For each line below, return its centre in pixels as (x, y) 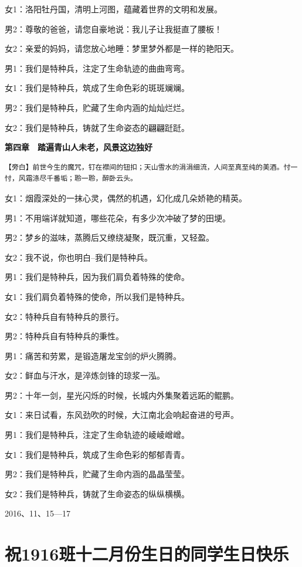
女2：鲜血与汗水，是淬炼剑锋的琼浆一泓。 (85, 375)
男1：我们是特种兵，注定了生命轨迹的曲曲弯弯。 (97, 68)
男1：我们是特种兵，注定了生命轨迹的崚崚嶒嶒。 (97, 435)
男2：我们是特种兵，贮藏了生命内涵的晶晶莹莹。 (97, 474)
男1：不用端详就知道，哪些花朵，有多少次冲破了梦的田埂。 (118, 217)
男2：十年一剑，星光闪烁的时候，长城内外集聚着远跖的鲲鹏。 (122, 395)
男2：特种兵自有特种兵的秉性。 (64, 336)
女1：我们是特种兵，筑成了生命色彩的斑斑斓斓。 (97, 88)
